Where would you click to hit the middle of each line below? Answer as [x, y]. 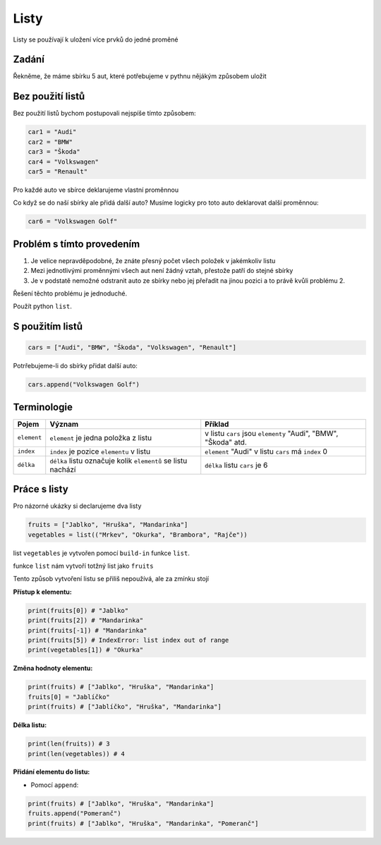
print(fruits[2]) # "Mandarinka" [86, 620]
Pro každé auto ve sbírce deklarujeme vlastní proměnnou [96, 190]
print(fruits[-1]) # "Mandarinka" [87, 630]
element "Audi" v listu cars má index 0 [266, 451]
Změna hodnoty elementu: [53, 668]
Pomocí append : [55, 785]
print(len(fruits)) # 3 [69, 744]
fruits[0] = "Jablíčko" [69, 697]
